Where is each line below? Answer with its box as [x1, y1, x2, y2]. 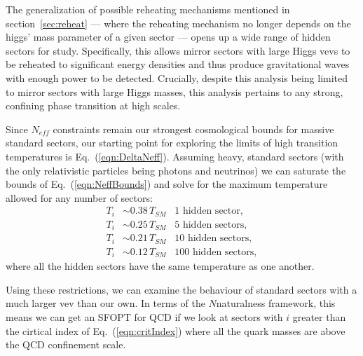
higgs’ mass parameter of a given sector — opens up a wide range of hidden [6, 29, 331, 44]
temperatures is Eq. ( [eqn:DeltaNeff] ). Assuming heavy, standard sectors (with [6, 149, 344, 163]
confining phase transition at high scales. [6, 98, 181, 113]
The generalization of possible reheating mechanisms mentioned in [6, 2, 290, 16]
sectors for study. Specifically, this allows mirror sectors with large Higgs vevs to [6, 43, 350, 57]
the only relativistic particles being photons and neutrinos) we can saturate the [6, 163, 346, 177]
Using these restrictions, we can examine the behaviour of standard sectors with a [6, 282, 357, 296]
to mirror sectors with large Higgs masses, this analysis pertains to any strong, [6, 84, 343, 99]
